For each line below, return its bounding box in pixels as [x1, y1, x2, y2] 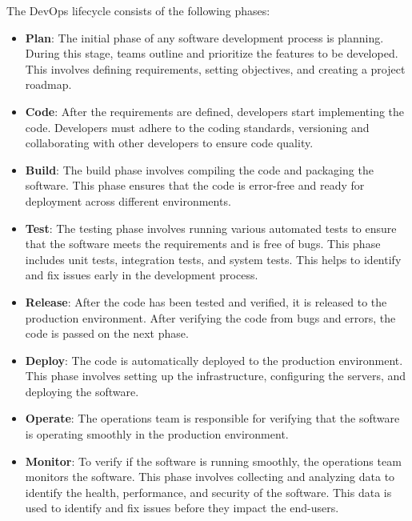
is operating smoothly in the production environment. [25, 426, 289, 443]
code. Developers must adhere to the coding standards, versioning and [25, 118, 370, 135]
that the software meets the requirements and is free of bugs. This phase [25, 235, 381, 252]
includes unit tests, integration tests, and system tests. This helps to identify [25, 250, 402, 267]
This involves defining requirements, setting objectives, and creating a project [25, 60, 406, 77]
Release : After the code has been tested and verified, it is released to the [25, 293, 387, 310]
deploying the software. [25, 383, 139, 399]
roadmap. [25, 76, 72, 93]
